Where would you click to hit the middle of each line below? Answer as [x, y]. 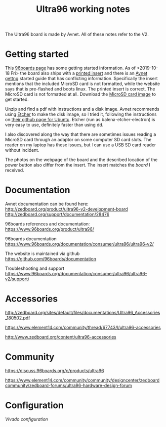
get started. [17, 99]
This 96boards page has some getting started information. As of [70, 68]
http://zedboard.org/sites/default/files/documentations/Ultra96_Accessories [83, 313]
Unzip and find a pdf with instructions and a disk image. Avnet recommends [82, 109]
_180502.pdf [18, 318]
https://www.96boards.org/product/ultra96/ [50, 229]
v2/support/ [17, 279]
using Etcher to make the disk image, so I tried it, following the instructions [81, 114]
